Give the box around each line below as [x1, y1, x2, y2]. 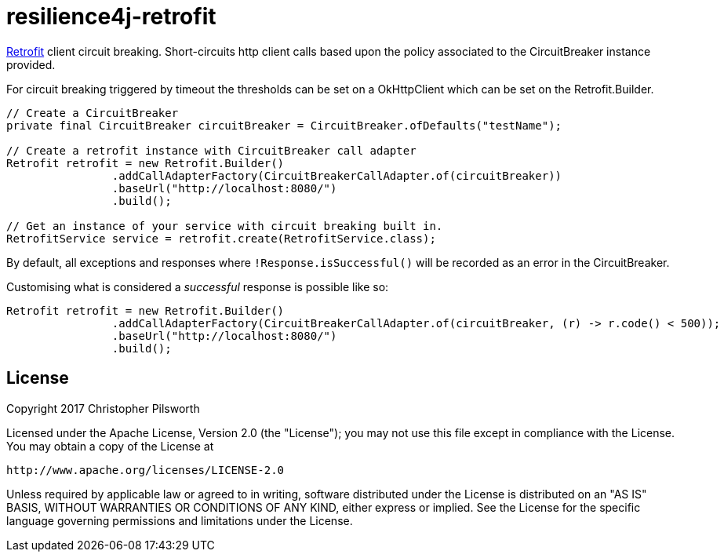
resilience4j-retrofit [6, 3, 216, 30]
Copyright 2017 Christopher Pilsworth [6, 401, 200, 415]
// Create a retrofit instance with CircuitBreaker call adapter [6, 144, 417, 157]
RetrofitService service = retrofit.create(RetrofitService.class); [6, 232, 436, 245]
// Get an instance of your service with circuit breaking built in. [6, 219, 443, 232]
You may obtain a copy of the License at [6, 439, 214, 453]
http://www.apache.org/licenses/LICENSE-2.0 [6, 463, 285, 476]
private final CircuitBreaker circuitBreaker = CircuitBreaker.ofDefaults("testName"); [6, 119, 562, 132]
